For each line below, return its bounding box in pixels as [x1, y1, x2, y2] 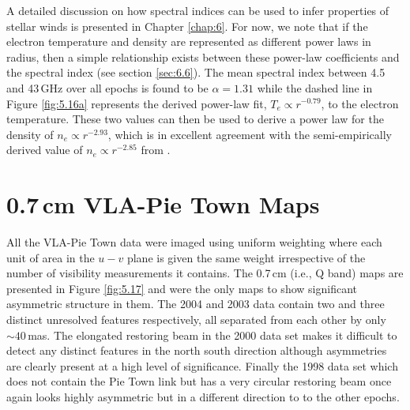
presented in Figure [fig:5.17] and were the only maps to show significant [6, 280, 357, 296]
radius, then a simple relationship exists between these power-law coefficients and [6, 48, 400, 65]
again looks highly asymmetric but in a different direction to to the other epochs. [6, 389, 400, 404]
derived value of [6, 141, 83, 158]
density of [6, 126, 54, 142]
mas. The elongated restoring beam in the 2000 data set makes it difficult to [28, 326, 397, 343]
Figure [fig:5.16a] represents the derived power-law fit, [6, 95, 267, 111]
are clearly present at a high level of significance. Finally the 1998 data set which [6, 357, 398, 374]
